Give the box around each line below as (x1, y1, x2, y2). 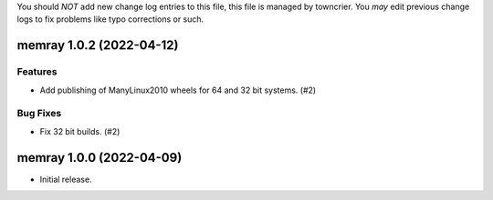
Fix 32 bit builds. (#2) (39, 125, 121, 136)
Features (16, 65, 58, 78)
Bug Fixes (16, 107, 62, 120)
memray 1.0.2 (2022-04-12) (16, 37, 179, 54)
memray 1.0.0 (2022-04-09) (16, 150, 183, 165)
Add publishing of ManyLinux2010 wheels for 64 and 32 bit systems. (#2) (39, 85, 317, 95)
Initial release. (39, 174, 92, 185)
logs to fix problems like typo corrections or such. (16, 14, 205, 25)
